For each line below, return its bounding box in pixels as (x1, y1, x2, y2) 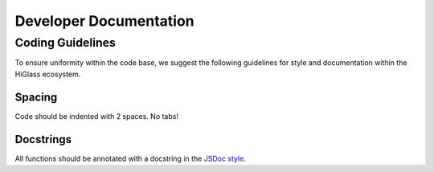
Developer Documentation (14, 12, 194, 30)
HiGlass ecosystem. (14, 69, 81, 79)
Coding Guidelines (14, 35, 117, 50)
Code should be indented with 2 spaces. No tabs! (14, 111, 178, 121)
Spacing (14, 90, 58, 104)
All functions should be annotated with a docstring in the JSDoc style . (14, 154, 247, 163)
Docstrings (14, 133, 72, 146)
